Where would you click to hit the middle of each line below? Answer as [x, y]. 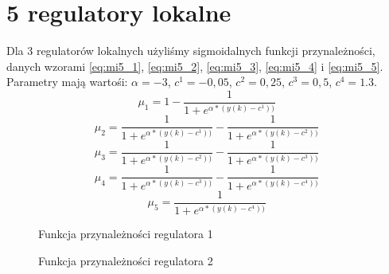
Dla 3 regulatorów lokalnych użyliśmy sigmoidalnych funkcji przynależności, [191, 51]
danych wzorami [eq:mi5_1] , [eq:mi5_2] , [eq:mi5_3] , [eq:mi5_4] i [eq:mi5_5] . [195, 66]
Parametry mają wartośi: [67, 82]
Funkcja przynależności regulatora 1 [126, 234]
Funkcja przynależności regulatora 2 [126, 260]
